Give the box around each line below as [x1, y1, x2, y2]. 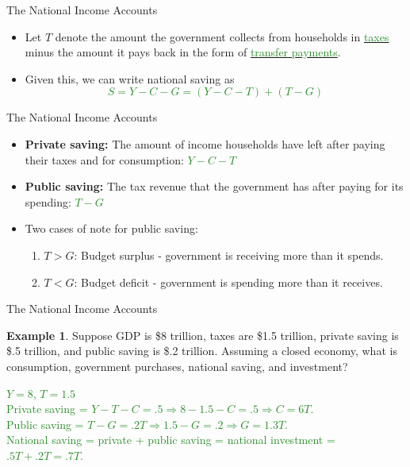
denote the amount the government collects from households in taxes [55, 28, 389, 44]
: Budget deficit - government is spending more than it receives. [74, 273, 383, 290]
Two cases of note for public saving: [25, 220, 198, 237]
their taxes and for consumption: [25, 151, 184, 168]
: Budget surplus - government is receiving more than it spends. [74, 246, 384, 263]
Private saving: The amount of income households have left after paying [25, 135, 385, 152]
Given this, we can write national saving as [25, 70, 235, 87]
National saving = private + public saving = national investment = [6, 431, 335, 448]
